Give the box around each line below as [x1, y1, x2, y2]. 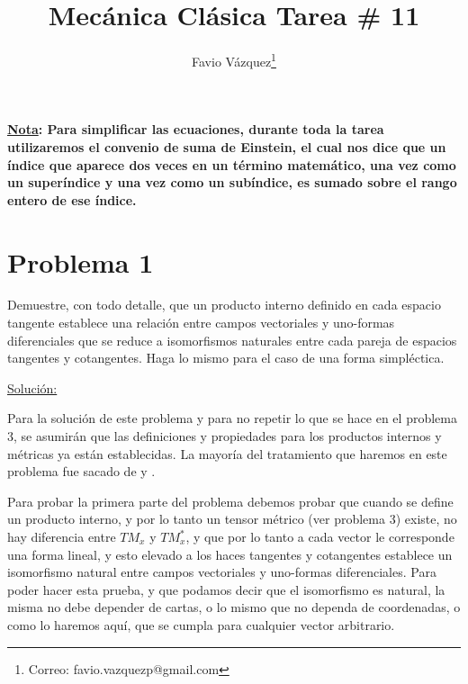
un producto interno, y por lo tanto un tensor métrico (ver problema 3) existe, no [7, 509, 457, 528]
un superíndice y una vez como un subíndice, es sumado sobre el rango [7, 173, 457, 192]
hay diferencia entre [7, 527, 116, 545]
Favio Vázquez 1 [192, 49, 276, 70]
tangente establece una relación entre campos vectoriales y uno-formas [7, 313, 395, 332]
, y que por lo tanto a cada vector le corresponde [185, 527, 454, 545]
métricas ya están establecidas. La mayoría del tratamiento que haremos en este [7, 444, 447, 463]
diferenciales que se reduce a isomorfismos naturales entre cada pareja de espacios [7, 330, 457, 349]
